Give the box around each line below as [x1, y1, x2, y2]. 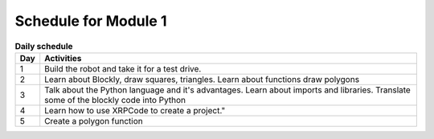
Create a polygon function [44, 115, 144, 126]
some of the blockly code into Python [44, 94, 186, 105]
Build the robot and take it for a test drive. [44, 63, 202, 74]
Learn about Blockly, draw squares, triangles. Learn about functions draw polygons [44, 73, 360, 84]
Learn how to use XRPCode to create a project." [44, 104, 226, 116]
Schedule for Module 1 [14, 12, 167, 30]
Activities [44, 52, 82, 63]
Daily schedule [14, 40, 73, 51]
